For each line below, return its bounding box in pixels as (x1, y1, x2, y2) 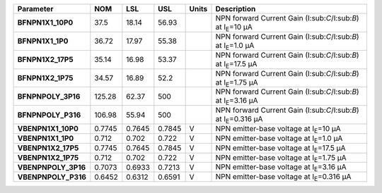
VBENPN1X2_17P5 (17, 143, 79, 153)
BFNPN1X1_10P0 (17, 18, 74, 27)
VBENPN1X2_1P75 (17, 153, 79, 163)
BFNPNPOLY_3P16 (17, 92, 81, 101)
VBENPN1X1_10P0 (17, 124, 79, 134)
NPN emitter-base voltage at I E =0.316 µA (215, 172, 352, 183)
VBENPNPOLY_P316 (17, 172, 86, 182)
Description (215, 4, 256, 13)
